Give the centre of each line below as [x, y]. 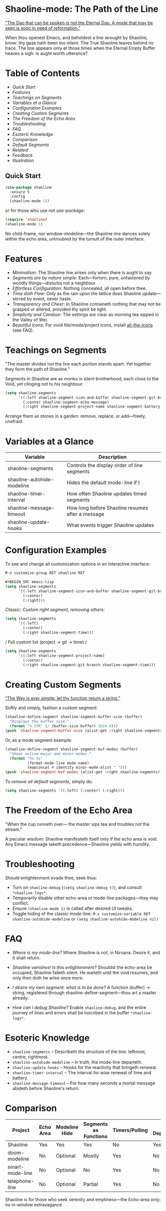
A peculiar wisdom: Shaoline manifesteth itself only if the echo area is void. [82, 839]
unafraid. [14, 421]
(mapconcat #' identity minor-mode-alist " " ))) [77, 767]
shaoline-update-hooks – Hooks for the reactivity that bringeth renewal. [85, 1067]
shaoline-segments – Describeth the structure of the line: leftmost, [79, 1051]
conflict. [21, 903]
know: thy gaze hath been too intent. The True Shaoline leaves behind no [80, 42]
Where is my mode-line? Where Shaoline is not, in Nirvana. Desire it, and [86, 952]
